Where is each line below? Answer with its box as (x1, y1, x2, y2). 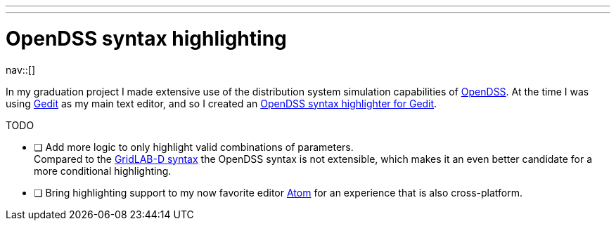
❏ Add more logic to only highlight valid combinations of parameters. (34, 140, 354, 153)
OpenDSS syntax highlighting (6, 26, 287, 51)
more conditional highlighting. (34, 164, 172, 177)
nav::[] (6, 63, 36, 76)
